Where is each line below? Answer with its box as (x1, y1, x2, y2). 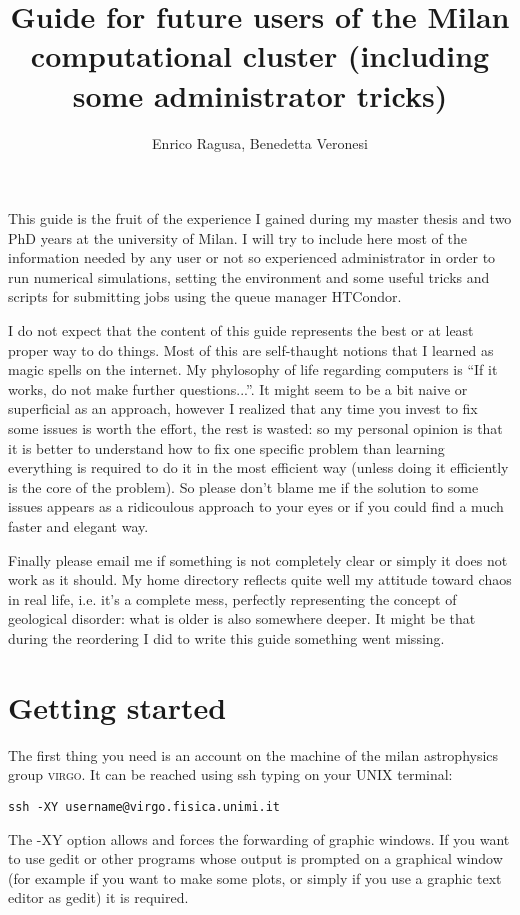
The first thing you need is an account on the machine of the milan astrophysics (8, 744, 499, 765)
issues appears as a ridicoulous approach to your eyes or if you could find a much (8, 496, 504, 517)
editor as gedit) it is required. (8, 887, 189, 908)
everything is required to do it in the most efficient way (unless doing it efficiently (8, 457, 509, 478)
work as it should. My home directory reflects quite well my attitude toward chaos (8, 569, 512, 590)
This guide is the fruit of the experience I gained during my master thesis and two (8, 208, 512, 229)
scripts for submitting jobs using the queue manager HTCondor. (8, 286, 402, 307)
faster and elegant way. (8, 516, 149, 536)
